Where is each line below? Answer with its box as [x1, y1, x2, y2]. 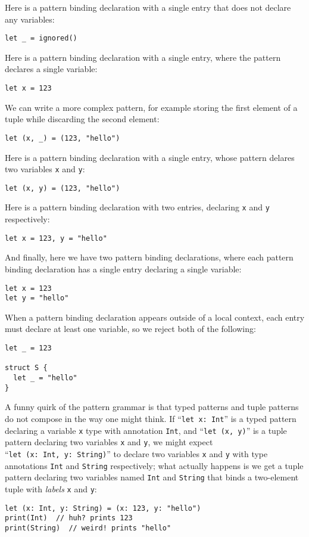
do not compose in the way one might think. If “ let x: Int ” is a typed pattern [5, 412, 296, 424]
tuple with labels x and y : [5, 482, 97, 495]
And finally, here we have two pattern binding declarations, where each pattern [5, 251, 294, 263]
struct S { [5, 364, 48, 373]
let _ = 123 [5, 344, 52, 353]
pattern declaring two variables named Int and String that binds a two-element [5, 471, 299, 483]
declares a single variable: [5, 63, 98, 75]
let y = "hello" [5, 294, 69, 303]
